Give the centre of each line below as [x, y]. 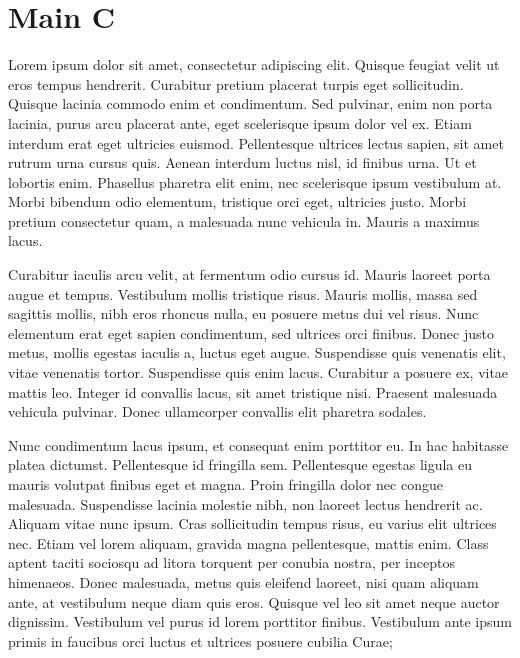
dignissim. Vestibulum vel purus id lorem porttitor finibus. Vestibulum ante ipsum [260, 621]
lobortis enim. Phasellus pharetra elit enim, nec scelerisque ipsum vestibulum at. [255, 181]
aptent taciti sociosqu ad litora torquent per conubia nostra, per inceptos [231, 562]
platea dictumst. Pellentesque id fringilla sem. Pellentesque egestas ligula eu [240, 464]
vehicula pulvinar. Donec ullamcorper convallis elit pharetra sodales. [217, 411]
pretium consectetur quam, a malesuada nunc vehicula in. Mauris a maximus [244, 220]
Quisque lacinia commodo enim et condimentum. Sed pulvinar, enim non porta [250, 103]
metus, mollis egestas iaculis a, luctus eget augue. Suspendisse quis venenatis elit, [257, 352]
